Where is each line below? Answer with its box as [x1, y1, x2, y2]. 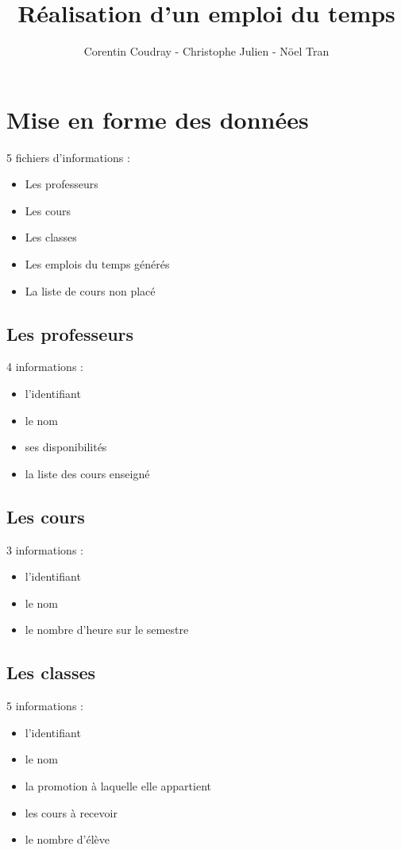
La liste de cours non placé [25, 282, 156, 299]
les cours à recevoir [25, 804, 118, 821]
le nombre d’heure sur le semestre [25, 621, 189, 638]
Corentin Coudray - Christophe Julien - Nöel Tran [83, 43, 330, 60]
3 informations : [6, 541, 83, 558]
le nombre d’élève [25, 831, 110, 848]
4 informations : [6, 358, 83, 375]
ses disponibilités [25, 439, 107, 455]
